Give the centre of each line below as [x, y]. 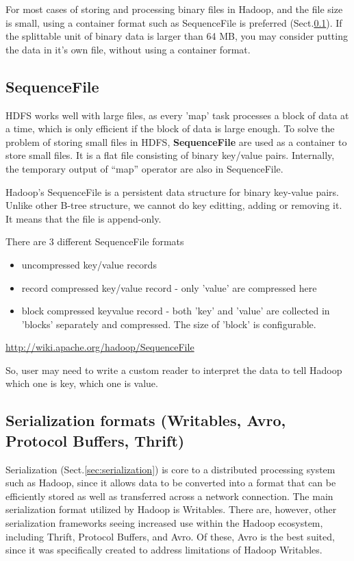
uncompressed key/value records [89, 264]
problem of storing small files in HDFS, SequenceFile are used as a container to [176, 141]
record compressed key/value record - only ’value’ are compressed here [169, 287]
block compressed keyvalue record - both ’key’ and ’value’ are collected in [176, 311]
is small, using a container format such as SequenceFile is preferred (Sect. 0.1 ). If [174, 22]
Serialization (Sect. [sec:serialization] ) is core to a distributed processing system [170, 469]
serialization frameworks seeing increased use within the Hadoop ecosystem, [164, 523]
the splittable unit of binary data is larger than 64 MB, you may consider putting [177, 36]
